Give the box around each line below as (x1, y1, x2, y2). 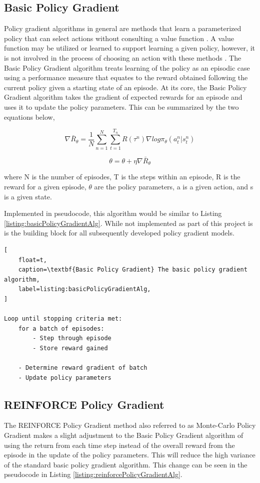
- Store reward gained (32, 344, 108, 352)
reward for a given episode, (4, 181, 86, 191)
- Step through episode (32, 335, 111, 342)
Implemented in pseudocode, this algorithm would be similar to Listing (4, 208, 222, 218)
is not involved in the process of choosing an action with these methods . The (4, 52, 241, 63)
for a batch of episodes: (18, 325, 104, 332)
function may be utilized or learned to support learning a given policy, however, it (4, 43, 255, 53)
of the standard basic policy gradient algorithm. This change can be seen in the (4, 459, 247, 469)
